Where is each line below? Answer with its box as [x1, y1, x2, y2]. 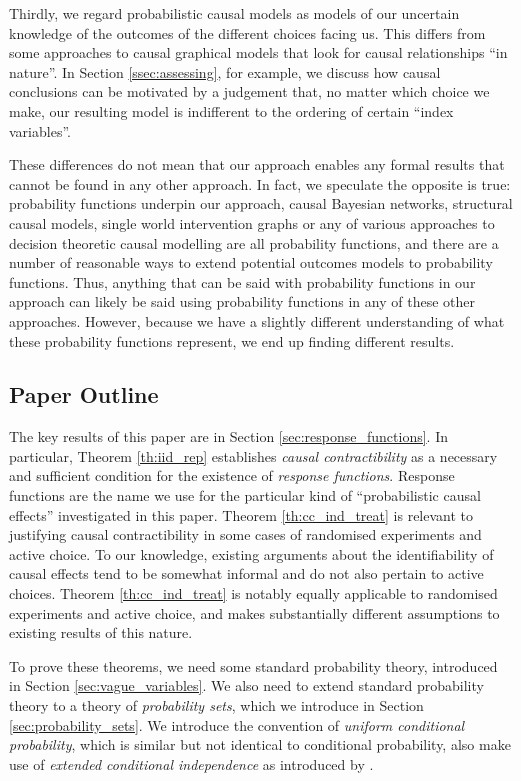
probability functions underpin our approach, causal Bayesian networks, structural [9, 193, 513, 214]
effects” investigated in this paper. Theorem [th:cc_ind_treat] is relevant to [9, 504, 474, 525]
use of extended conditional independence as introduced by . [9, 753, 374, 774]
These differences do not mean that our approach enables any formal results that [9, 154, 505, 175]
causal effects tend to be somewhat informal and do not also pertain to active [9, 563, 484, 584]
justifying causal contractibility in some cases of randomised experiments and [9, 524, 482, 545]
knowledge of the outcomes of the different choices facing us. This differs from [9, 22, 486, 43]
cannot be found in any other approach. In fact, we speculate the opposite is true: [9, 173, 511, 194]
